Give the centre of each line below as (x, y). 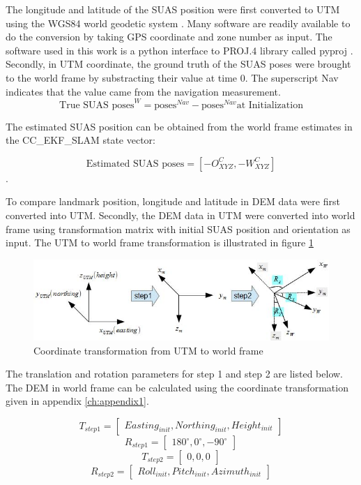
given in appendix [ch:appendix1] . (77, 401)
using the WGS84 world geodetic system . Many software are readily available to (178, 23)
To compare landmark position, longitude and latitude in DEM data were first (173, 201)
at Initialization (270, 105)
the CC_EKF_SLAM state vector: (80, 140)
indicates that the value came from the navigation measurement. (143, 91)
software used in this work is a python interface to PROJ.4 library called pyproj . (179, 50)
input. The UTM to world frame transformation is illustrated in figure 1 (160, 242)
